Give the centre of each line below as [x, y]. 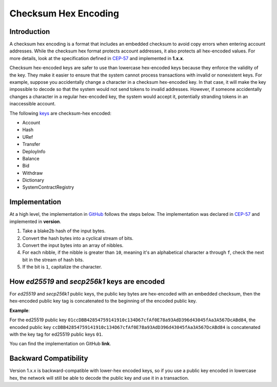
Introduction [30, 32]
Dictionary [33, 180]
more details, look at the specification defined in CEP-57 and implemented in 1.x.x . [97, 58]
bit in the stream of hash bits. [53, 260]
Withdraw [33, 173]
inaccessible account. [33, 104]
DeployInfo [34, 151]
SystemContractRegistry [48, 187]
